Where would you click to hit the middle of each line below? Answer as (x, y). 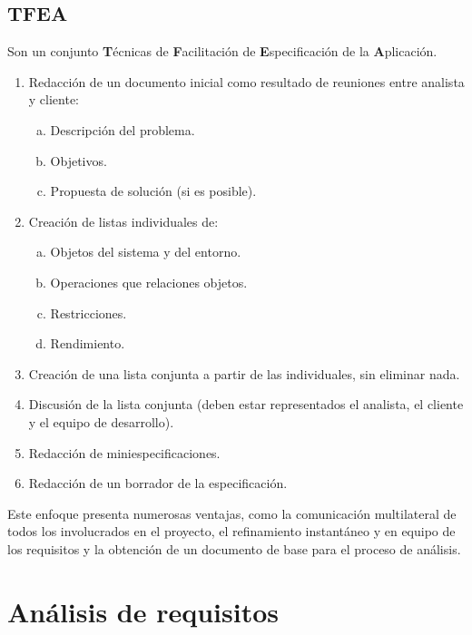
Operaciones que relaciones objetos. (149, 282)
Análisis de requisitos (143, 611)
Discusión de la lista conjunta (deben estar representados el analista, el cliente (246, 404)
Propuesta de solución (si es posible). (153, 191)
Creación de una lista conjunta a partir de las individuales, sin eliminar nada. (244, 373)
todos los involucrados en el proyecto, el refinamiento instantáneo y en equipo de (231, 531)
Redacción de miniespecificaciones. (124, 452)
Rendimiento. (88, 343)
